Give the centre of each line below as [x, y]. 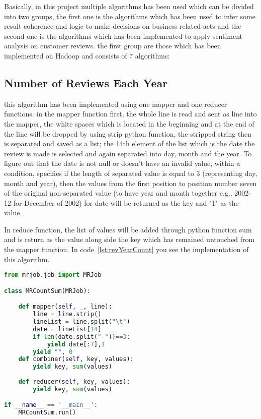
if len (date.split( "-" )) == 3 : [81, 337]
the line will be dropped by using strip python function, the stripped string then [128, 133]
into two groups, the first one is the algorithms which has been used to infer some [130, 16]
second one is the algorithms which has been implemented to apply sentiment [123, 36]
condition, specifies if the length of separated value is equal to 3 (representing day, [131, 173]
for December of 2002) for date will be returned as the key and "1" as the [126, 202]
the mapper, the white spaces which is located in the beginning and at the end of [129, 123]
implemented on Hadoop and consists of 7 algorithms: [87, 55]
